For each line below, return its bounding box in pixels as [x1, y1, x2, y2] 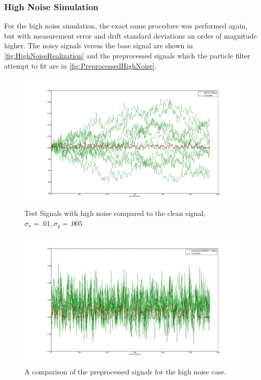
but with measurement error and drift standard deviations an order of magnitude [4, 30, 257, 41]
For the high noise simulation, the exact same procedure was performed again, [4, 20, 248, 31]
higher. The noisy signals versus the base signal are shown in [4, 40, 193, 51]
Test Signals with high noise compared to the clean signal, [24, 208, 206, 218]
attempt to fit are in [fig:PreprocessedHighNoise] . [4, 60, 157, 71]
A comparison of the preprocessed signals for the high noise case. [24, 366, 226, 376]
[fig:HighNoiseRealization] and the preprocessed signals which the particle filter [4, 50, 250, 60]
